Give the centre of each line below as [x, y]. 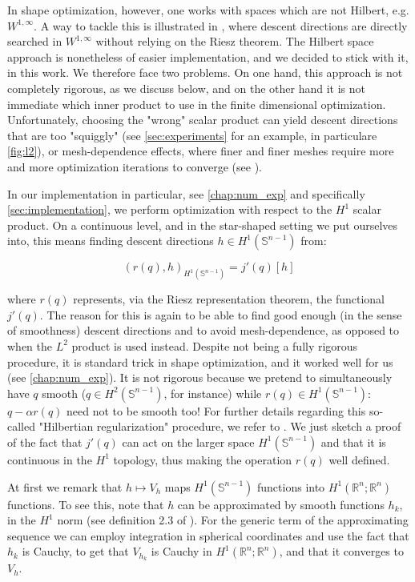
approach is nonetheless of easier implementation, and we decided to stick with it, [208, 56]
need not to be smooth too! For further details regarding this [216, 410]
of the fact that [45, 442]
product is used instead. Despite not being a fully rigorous [215, 345]
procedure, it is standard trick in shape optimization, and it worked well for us [200, 361]
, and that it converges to [341, 551]
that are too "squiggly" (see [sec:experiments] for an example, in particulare [192, 135]
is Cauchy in [181, 551]
